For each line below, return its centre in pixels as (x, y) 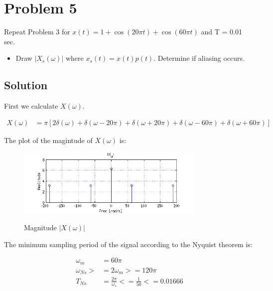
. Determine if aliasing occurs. (199, 58)
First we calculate (31, 106)
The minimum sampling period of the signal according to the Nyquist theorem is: (128, 244)
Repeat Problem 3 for (37, 32)
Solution (26, 85)
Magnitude (40, 227)
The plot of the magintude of (48, 140)
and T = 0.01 (221, 32)
